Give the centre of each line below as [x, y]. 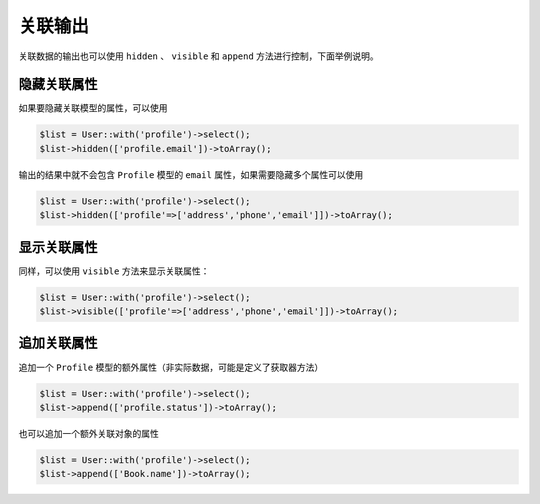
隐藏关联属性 [58, 84]
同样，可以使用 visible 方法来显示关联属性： [114, 271]
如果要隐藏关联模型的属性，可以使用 [93, 108]
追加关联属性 [58, 343]
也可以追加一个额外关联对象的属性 [88, 433]
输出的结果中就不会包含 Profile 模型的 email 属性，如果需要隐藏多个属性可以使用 [191, 174]
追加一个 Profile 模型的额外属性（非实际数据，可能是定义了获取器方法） [171, 367]
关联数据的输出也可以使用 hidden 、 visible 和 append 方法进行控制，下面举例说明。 [198, 56]
